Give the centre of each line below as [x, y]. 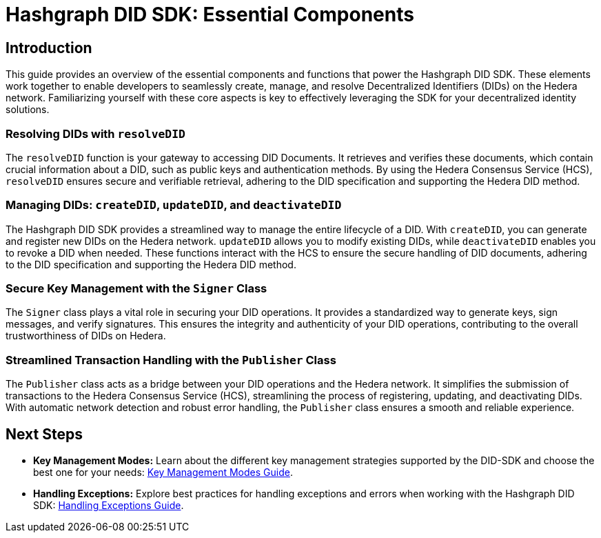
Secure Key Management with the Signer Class [136, 289]
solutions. [28, 110]
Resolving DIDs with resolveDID [95, 133]
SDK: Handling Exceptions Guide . [109, 506]
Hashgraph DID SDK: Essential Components [210, 14]
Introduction [49, 48]
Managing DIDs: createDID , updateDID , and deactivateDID [174, 205]
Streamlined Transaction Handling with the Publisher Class [171, 360]
